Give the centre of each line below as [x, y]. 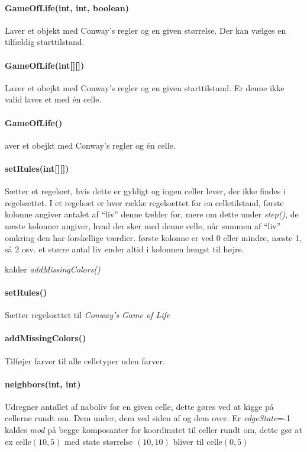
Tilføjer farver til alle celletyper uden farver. [85, 360]
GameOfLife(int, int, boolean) [67, 7]
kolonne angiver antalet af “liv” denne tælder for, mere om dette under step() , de [152, 214]
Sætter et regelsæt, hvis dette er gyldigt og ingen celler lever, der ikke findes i [145, 191]
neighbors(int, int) [43, 384]
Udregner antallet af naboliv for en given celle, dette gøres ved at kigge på [139, 406]
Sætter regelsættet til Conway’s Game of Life [88, 315]
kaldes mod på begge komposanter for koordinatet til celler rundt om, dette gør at [153, 430]
